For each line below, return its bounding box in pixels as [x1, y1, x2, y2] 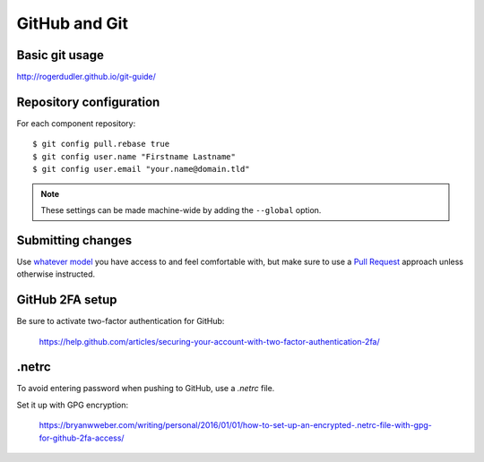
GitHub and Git [16, 13, 129, 33]
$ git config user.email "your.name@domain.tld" [32, 164, 250, 175]
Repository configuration [16, 94, 160, 109]
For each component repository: [16, 117, 136, 129]
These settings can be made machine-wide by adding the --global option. [40, 204, 322, 215]
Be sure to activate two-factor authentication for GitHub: [16, 316, 225, 327]
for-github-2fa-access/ [39, 432, 125, 443]
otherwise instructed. [16, 269, 96, 279]
